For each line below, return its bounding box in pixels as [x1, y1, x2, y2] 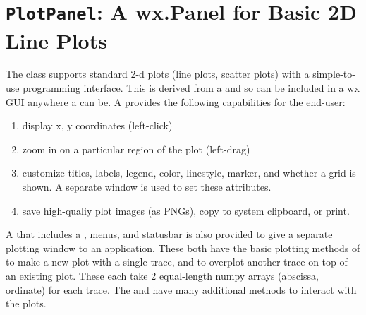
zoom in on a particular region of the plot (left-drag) [22, 141, 250, 156]
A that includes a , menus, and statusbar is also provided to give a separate [6, 227, 333, 242]
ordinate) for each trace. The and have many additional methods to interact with [6, 282, 357, 297]
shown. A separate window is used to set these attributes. [22, 179, 272, 194]
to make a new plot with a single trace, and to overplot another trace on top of [6, 254, 348, 269]
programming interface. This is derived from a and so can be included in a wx [23, 81, 360, 95]
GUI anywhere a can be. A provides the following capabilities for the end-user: [6, 94, 346, 109]
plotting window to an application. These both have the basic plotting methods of [6, 240, 360, 255]
